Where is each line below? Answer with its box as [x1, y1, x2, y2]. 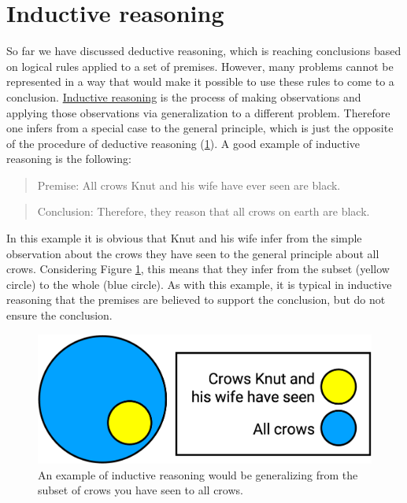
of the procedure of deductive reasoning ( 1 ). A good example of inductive [6, 135, 361, 151]
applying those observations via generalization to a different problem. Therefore [6, 104, 390, 120]
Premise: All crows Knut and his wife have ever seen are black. [37, 176, 341, 193]
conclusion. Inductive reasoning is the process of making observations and [6, 88, 361, 105]
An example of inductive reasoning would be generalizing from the [38, 466, 358, 483]
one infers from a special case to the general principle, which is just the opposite [6, 120, 394, 136]
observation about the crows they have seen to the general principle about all [6, 245, 379, 261]
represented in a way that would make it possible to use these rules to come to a [6, 73, 394, 90]
